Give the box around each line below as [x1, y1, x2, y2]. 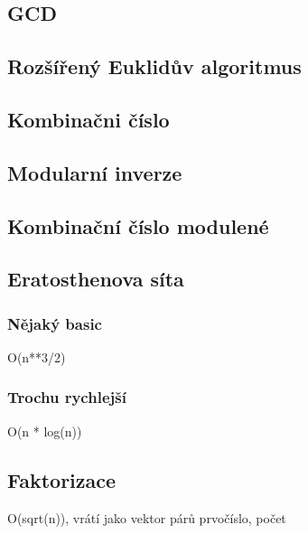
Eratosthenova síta [7, 265, 184, 293]
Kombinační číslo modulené [7, 211, 269, 239]
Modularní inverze [7, 158, 182, 186]
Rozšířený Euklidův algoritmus [7, 52, 302, 80]
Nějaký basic [7, 312, 102, 334]
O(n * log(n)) [7, 421, 82, 440]
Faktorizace [7, 465, 117, 493]
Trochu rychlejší [7, 386, 126, 408]
